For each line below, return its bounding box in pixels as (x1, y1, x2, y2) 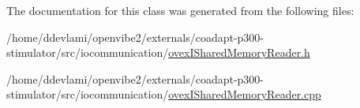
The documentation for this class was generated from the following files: (6, 2, 354, 18)
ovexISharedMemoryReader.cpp (168, 86, 321, 102)
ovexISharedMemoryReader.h (168, 44, 310, 61)
